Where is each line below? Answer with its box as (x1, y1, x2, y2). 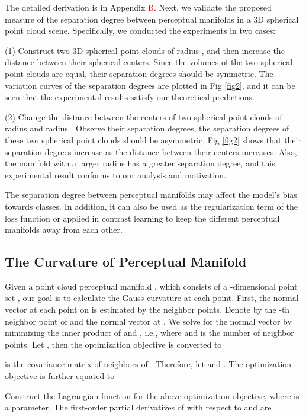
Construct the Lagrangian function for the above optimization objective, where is (5, 389, 299, 402)
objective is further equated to (5, 370, 115, 382)
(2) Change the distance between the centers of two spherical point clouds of (5, 110, 282, 123)
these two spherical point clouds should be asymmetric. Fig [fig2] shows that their (5, 133, 301, 146)
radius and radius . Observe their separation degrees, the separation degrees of (5, 122, 289, 134)
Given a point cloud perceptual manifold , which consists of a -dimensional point (5, 280, 298, 292)
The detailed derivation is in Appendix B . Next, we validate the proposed (5, 1, 272, 13)
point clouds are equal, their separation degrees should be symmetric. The (5, 67, 273, 79)
